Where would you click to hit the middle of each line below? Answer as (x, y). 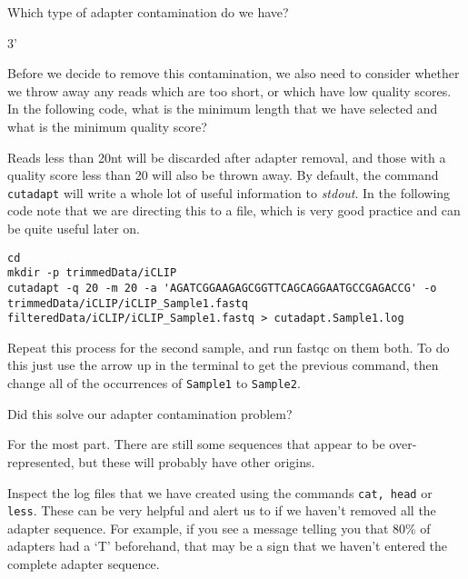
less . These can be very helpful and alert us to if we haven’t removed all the (222, 510)
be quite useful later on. (74, 228)
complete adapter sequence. (84, 564)
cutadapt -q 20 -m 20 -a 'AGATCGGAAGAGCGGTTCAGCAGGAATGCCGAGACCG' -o (222, 288)
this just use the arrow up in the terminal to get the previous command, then (223, 365)
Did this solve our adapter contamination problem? (150, 413)
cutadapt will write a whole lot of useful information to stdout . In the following (229, 192)
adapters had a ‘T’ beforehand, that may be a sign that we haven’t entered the (228, 546)
